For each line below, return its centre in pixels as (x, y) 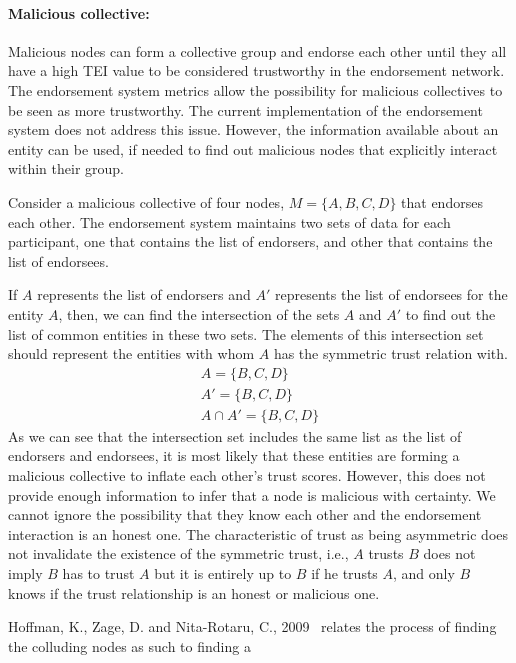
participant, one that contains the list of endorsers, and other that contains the (250, 241)
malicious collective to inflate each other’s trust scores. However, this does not (247, 474)
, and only (424, 572)
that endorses (442, 201)
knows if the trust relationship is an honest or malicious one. (194, 592)
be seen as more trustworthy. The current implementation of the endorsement (245, 109)
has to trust (98, 572)
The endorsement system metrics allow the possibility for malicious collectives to (255, 89)
